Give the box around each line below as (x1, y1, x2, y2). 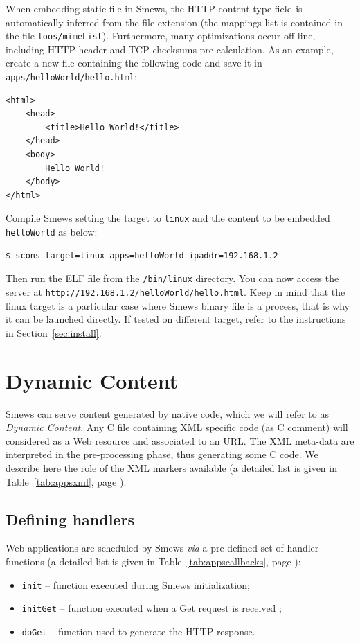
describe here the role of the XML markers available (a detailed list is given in (6, 460, 337, 475)
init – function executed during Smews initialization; (21, 577, 250, 592)
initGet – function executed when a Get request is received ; (21, 601, 282, 615)
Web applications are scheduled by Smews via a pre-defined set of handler (6, 540, 319, 555)
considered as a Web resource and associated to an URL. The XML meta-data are (6, 433, 354, 448)
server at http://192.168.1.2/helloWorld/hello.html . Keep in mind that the (6, 285, 345, 299)
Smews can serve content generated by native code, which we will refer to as (6, 406, 329, 421)
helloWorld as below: (6, 224, 98, 239)
